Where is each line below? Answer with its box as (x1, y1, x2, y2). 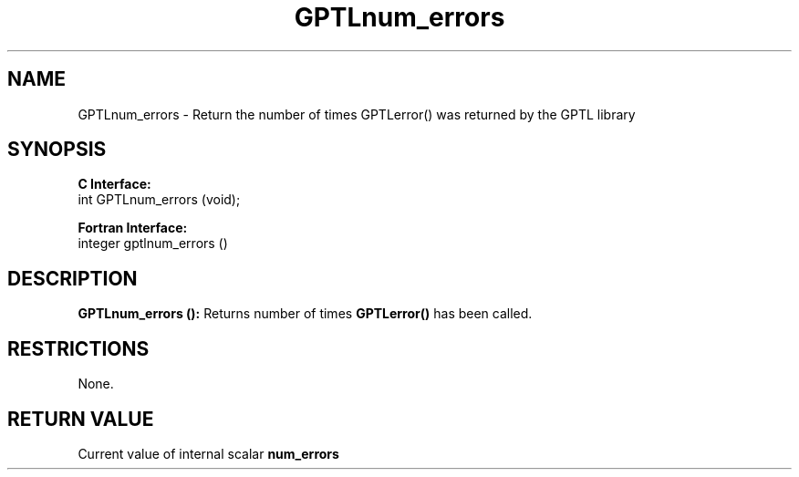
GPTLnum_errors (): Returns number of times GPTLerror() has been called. (78, 306, 533, 322)
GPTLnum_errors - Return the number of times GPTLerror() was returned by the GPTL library (78, 106, 636, 122)
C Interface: (78, 176, 151, 192)
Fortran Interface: (78, 220, 188, 236)
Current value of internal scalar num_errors (78, 445, 339, 461)
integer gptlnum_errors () (78, 235, 228, 252)
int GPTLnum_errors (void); (78, 192, 241, 208)
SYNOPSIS (7, 138, 107, 161)
